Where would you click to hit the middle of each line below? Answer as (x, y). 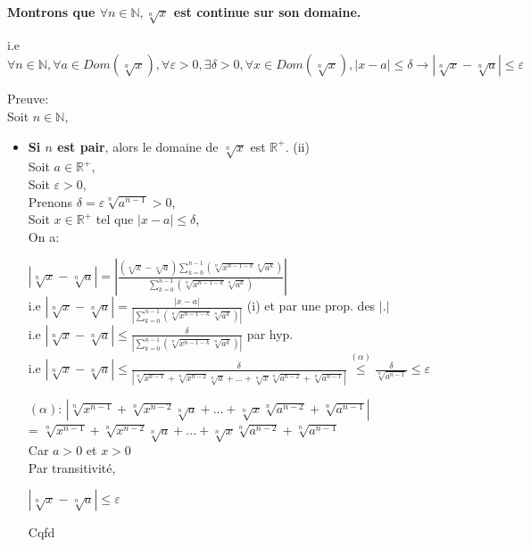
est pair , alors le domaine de (138, 146)
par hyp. (270, 333)
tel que (115, 219)
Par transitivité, (72, 467)
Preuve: (28, 99)
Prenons (50, 201)
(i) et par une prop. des (311, 306)
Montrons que (51, 12)
